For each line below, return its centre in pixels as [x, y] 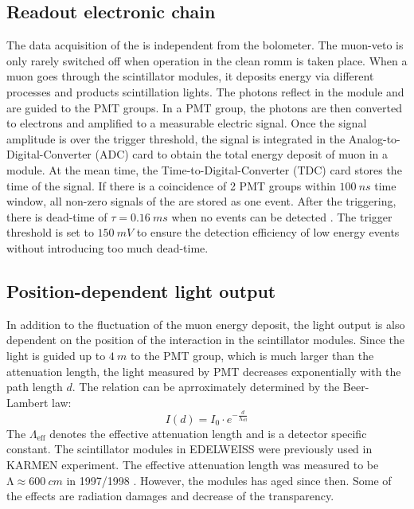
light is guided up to [56, 355]
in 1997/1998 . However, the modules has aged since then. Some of [229, 480]
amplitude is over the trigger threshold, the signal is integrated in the [176, 138]
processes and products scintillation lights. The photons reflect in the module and [205, 91]
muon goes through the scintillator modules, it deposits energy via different [190, 76]
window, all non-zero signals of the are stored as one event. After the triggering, [201, 201]
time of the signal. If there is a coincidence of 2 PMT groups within [171, 185]
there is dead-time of [57, 216]
